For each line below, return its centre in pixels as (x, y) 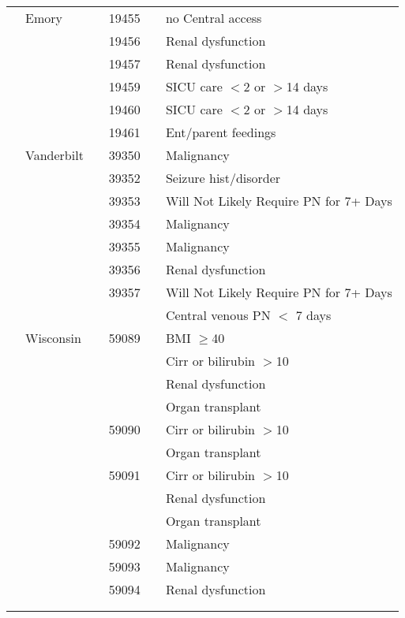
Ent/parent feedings (221, 132)
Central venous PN (218, 315)
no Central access (214, 18)
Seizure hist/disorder (223, 178)
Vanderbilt (54, 155)
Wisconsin (53, 338)
